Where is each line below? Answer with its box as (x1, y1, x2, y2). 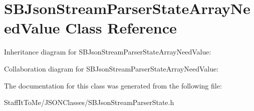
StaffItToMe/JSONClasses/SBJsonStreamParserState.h (4, 97, 174, 107)
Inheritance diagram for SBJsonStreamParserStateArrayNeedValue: (4, 46, 211, 57)
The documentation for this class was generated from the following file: (4, 80, 222, 90)
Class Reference (65, 17, 177, 38)
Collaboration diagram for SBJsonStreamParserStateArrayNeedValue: (4, 63, 219, 73)
